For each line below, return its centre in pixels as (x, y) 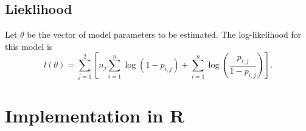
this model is (29, 46)
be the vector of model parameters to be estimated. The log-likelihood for (164, 34)
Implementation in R (95, 115)
